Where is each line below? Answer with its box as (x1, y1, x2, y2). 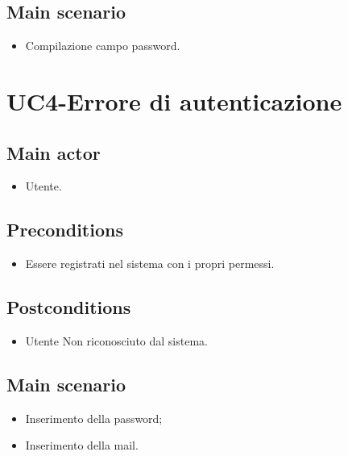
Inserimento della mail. (25, 437, 139, 454)
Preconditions (6, 217, 123, 242)
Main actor (6, 140, 101, 165)
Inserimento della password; (25, 409, 163, 426)
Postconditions (6, 295, 131, 320)
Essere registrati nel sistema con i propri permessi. (25, 255, 275, 272)
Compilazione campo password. (25, 37, 180, 54)
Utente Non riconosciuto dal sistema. (25, 332, 208, 349)
